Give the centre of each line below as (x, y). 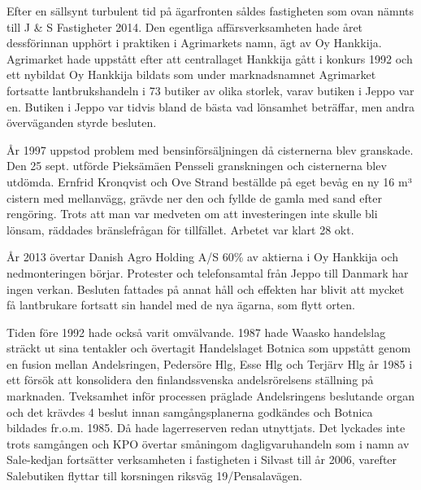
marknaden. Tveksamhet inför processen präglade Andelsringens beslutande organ (211, 396)
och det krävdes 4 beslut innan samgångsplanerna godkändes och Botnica (190, 411)
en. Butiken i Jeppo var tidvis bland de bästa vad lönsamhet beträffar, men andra (211, 106)
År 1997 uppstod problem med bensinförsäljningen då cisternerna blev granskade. (210, 149)
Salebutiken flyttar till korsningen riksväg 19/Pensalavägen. (154, 476)
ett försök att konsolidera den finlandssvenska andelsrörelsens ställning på (190, 380)
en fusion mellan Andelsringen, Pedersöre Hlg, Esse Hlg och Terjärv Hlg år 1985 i (210, 363)
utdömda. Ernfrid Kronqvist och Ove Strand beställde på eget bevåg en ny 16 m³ (209, 181)
